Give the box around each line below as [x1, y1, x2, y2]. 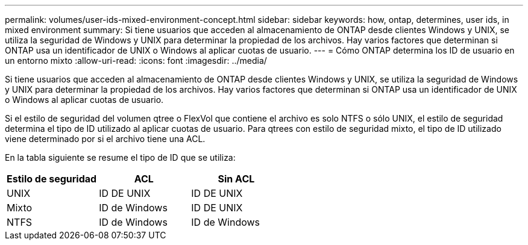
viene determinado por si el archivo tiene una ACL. [5, 134, 206, 144]
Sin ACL [218, 173, 255, 185]
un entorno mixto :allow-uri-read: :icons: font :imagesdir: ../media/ [5, 55, 267, 66]
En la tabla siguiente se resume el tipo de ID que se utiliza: [5, 152, 236, 163]
